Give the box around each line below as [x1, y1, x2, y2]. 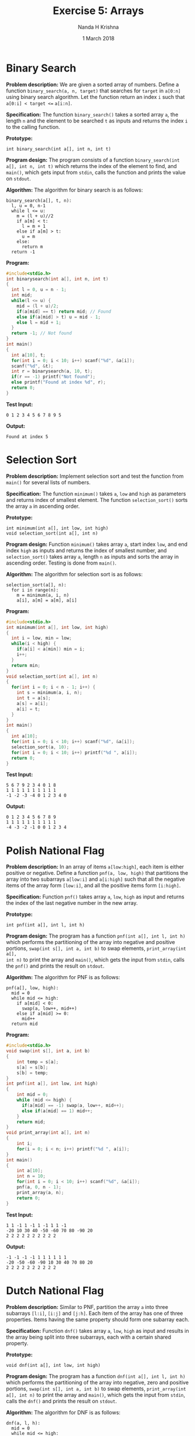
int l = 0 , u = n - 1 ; [11, 287, 67, 293]
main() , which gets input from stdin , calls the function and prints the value [6, 169, 186, 176]
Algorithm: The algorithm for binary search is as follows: [6, 186, 143, 193]
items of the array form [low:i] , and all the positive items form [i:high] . [6, 882, 181, 889]
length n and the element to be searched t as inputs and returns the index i [6, 117, 189, 124]
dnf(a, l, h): [6, 1420, 41, 1426]
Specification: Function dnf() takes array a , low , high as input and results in [6, 1327, 189, 1334]
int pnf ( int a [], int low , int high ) [6, 1081, 98, 1087]
